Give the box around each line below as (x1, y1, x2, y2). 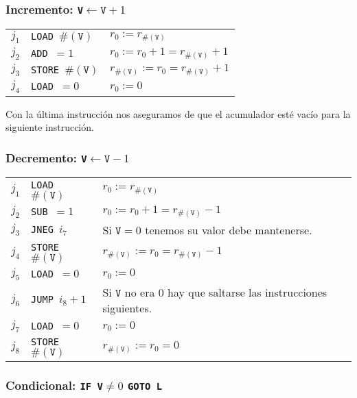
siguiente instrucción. (5, 120, 94, 134)
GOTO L (127, 380, 163, 392)
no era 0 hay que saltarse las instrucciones (124, 284, 327, 300)
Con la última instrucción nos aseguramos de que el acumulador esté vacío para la (5, 106, 351, 121)
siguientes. (102, 299, 152, 316)
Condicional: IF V (5, 376, 103, 393)
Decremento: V (5, 149, 87, 166)
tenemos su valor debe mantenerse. (145, 221, 312, 238)
